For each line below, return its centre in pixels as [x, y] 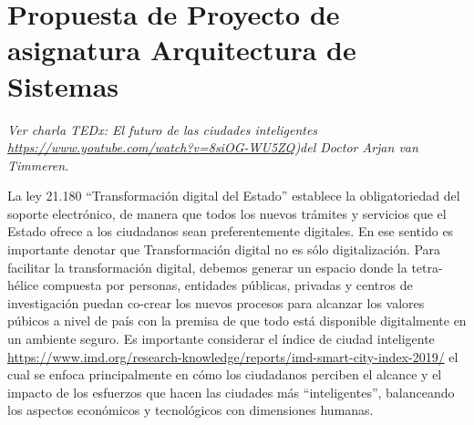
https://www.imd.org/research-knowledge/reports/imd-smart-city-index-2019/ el [233, 356]
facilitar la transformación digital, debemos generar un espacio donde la [207, 267]
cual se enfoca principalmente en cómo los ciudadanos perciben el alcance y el [225, 374]
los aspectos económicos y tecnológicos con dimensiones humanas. [191, 410]
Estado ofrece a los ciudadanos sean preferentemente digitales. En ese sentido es [231, 231]
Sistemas [63, 85]
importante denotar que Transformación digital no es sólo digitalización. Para [224, 249]
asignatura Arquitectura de [182, 50]
